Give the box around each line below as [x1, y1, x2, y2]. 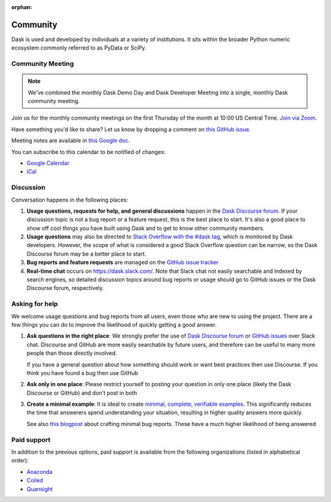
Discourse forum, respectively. [26, 284, 104, 292]
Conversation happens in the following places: [11, 196, 129, 203]
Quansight [26, 485, 53, 493]
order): [11, 457, 29, 464]
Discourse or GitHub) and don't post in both [26, 389, 137, 397]
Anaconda [26, 468, 53, 475]
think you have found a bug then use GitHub [26, 369, 139, 376]
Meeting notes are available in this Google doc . [11, 137, 130, 144]
